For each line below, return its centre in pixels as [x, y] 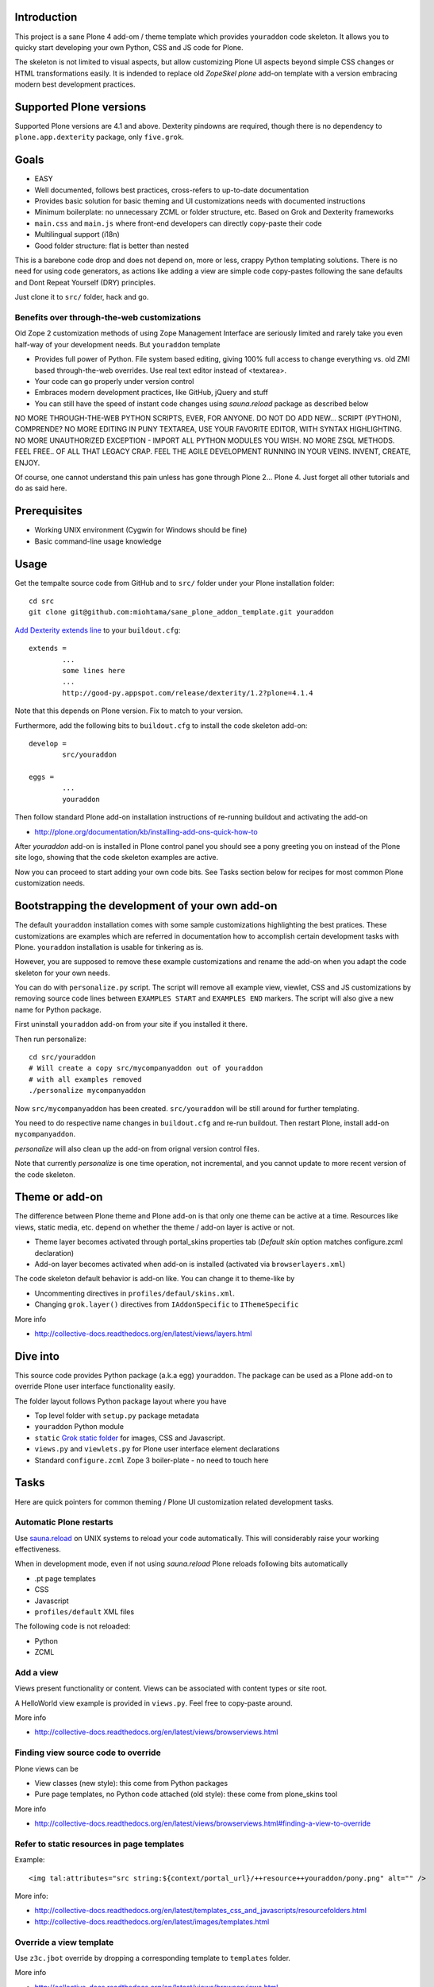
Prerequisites [48, 511]
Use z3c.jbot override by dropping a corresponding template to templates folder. [153, 1958]
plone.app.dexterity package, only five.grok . [99, 137]
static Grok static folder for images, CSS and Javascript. [130, 1438]
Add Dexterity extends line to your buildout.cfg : [98, 630]
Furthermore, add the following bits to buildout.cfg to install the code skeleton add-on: [161, 725]
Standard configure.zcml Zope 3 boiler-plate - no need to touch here [152, 1460]
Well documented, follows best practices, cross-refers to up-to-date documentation [172, 190]
